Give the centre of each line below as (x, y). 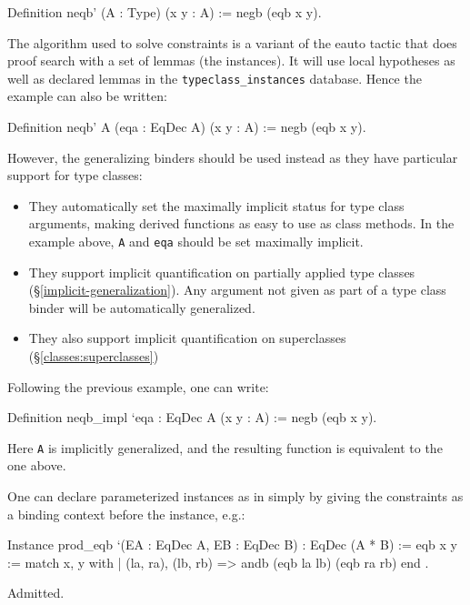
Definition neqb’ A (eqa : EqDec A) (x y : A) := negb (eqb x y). (187, 127)
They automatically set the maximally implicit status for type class (216, 205)
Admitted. (36, 593)
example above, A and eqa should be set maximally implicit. (196, 241)
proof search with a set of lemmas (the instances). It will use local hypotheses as (231, 60)
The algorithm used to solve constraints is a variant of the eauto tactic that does (232, 42)
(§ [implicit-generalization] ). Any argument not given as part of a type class (237, 290)
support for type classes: (75, 175)
